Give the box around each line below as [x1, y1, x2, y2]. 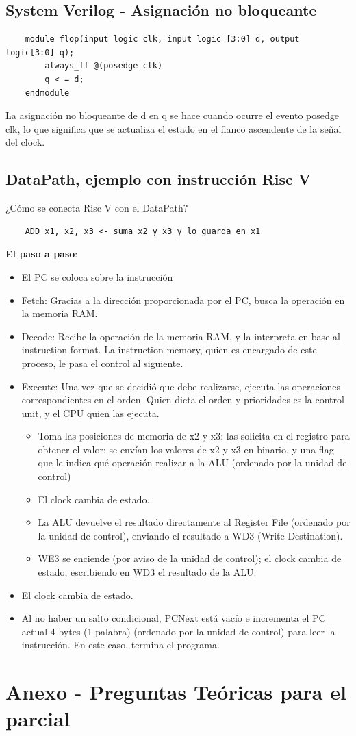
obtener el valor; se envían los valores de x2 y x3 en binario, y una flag [38, 442, 334, 456]
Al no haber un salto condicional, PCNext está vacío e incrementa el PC [21, 611, 326, 625]
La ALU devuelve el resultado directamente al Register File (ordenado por [38, 515, 351, 529]
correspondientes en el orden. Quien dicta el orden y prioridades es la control [21, 392, 344, 407]
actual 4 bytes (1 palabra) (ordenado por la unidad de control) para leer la [21, 624, 335, 638]
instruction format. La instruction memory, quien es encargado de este [21, 342, 317, 357]
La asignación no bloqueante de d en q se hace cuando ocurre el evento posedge [5, 108, 339, 123]
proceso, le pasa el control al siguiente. [21, 355, 183, 370]
